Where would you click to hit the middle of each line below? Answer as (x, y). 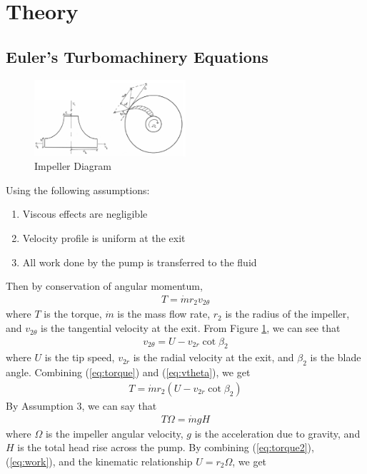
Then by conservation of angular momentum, (104, 286)
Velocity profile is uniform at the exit (104, 237)
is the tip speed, (80, 357)
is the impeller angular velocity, (114, 433)
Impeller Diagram (73, 166)
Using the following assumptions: (78, 190)
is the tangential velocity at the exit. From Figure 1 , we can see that (190, 328)
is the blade (336, 357)
